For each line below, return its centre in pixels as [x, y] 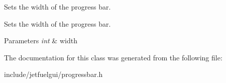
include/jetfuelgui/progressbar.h [53, 74]
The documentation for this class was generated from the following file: [113, 57]
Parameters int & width [41, 40]
